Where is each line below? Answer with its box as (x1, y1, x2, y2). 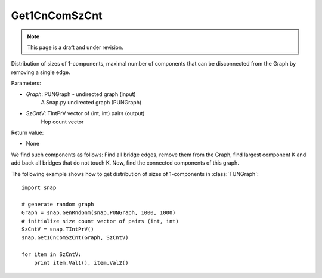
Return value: (11, 129, 44, 137)
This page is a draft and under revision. (27, 44, 123, 51)
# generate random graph (21, 200, 94, 208)
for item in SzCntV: (21, 251, 82, 258)
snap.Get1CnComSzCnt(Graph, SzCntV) (21, 234, 129, 241)
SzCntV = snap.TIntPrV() (21, 226, 94, 233)
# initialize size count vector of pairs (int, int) (21, 218, 179, 224)
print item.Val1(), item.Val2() (33, 260, 129, 266)
